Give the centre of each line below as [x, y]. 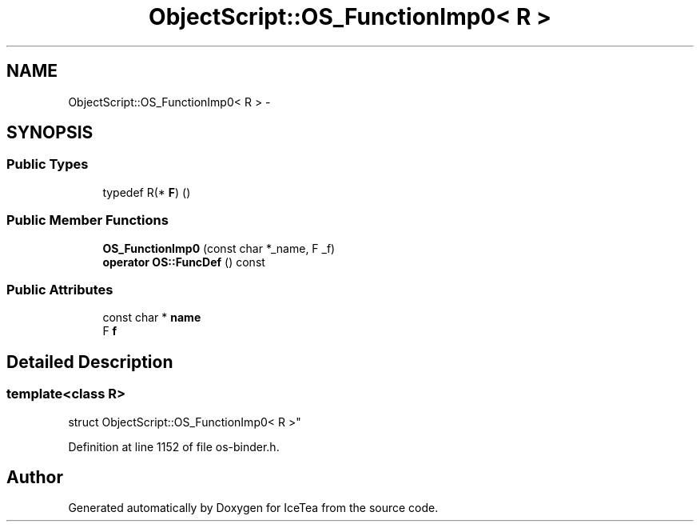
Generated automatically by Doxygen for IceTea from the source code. [253, 508]
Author [35, 477]
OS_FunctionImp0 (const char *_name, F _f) [219, 248]
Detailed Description [90, 362]
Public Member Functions [87, 220]
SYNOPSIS [50, 133]
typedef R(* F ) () [147, 192]
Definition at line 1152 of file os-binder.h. [174, 446]
